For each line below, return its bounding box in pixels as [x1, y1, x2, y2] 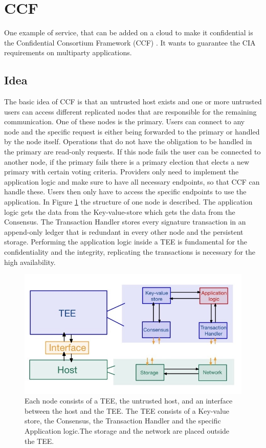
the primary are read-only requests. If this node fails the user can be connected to [4, 146, 261, 157]
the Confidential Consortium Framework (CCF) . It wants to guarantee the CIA [4, 37, 256, 48]
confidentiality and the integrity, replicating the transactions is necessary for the [4, 247, 255, 257]
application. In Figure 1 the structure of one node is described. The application [4, 196, 253, 207]
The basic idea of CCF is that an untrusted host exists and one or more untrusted [4, 96, 262, 107]
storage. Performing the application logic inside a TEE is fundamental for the [4, 236, 248, 247]
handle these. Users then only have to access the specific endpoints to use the [4, 186, 247, 197]
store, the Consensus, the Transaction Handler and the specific [25, 415, 221, 426]
